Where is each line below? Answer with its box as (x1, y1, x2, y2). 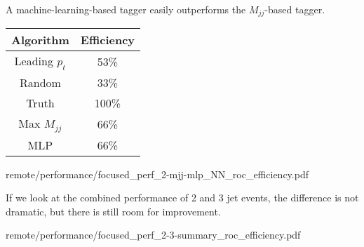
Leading (14, 53, 53, 69)
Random (19, 74, 61, 91)
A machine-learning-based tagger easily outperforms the (6, 2, 246, 16)
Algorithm (11, 32, 69, 48)
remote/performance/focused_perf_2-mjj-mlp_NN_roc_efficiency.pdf (6, 166, 309, 181)
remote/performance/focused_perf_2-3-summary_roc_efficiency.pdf (6, 227, 301, 242)
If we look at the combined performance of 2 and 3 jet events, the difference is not (6, 190, 359, 205)
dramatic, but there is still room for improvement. (6, 203, 221, 218)
